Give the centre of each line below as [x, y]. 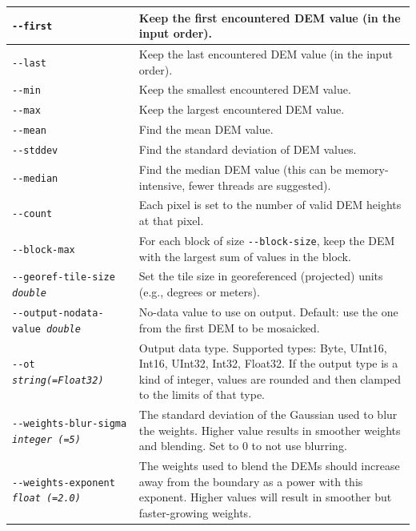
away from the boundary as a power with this [251, 481]
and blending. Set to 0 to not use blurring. [243, 446]
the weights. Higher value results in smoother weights [270, 430]
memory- [367, 169]
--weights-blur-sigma [70, 423]
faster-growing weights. [195, 512]
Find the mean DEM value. [206, 129]
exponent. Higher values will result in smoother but [265, 497]
